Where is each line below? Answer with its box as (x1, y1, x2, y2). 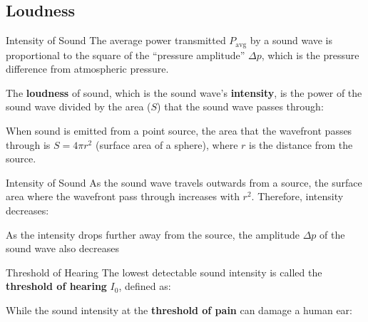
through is (6, 137, 51, 152)
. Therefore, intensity (251, 189, 344, 204)
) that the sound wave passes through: (157, 99, 324, 114)
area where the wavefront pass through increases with (6, 189, 240, 204)
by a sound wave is (250, 33, 333, 48)
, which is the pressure (261, 47, 359, 62)
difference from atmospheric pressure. (6, 61, 169, 76)
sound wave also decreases (6, 241, 119, 256)
